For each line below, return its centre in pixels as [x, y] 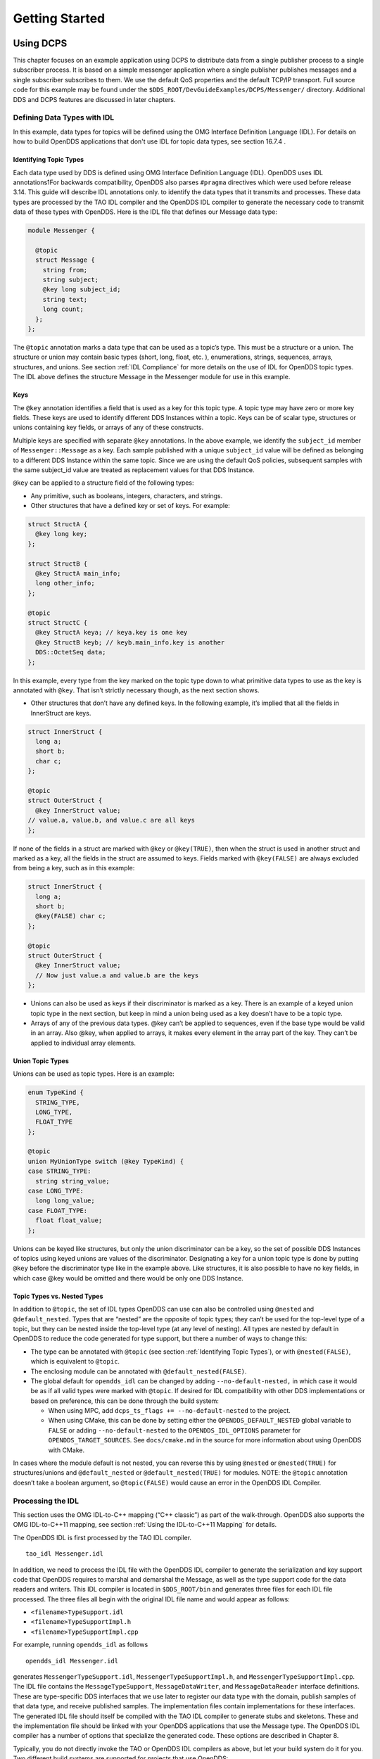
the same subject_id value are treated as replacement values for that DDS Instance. [134, 470]
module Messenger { [61, 231]
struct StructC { [58, 622]
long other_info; [65, 583]
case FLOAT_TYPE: [58, 1211]
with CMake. [66, 1450]
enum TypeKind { [56, 1093]
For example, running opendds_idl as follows [81, 1645]
